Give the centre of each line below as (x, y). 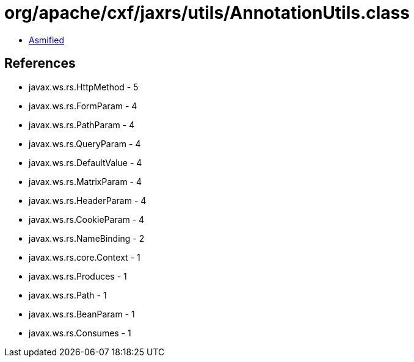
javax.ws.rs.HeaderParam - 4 (88, 200)
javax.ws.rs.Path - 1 (68, 295)
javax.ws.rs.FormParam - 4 (83, 106)
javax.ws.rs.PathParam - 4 (82, 125)
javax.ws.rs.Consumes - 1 (80, 333)
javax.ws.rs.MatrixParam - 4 (85, 181)
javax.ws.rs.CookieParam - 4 (87, 219)
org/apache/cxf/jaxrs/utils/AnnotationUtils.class (207, 13)
